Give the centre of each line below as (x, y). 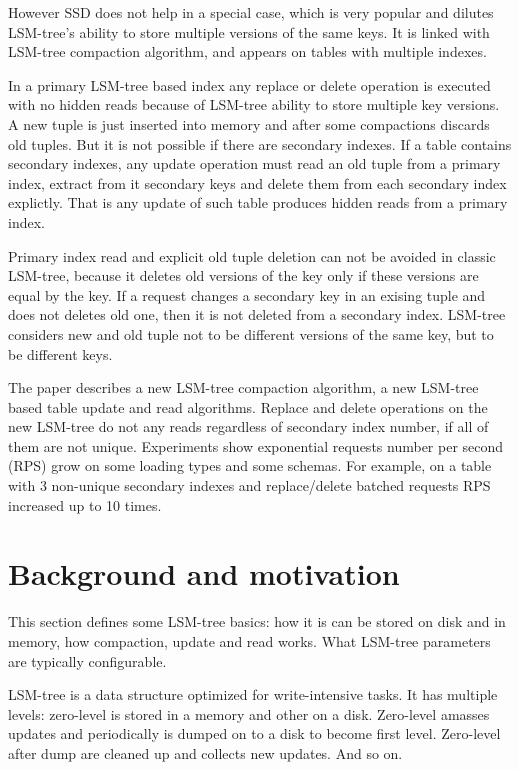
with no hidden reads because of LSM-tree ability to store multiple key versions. (254, 104)
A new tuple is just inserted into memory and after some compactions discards (249, 123)
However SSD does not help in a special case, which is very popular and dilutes (251, 12)
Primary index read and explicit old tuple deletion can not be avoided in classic (252, 255)
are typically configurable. (87, 660)
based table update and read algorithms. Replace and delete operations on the (248, 406)
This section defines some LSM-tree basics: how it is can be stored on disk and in (257, 621)
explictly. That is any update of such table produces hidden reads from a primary (258, 202)
